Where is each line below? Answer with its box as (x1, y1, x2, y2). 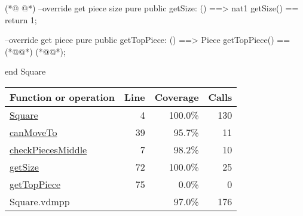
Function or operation (10, 90, 115, 104)
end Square (5, 65, 46, 78)
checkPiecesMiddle (10, 142, 87, 156)
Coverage (154, 90, 199, 104)
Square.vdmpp (10, 194, 70, 208)
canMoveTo (10, 125, 57, 139)
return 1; (5, 13, 37, 26)
